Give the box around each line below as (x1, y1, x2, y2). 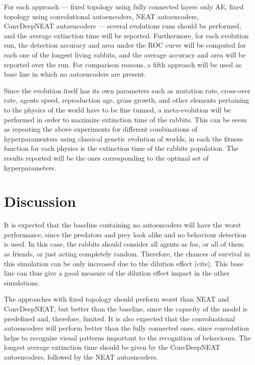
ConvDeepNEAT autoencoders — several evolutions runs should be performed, (4, 21, 241, 31)
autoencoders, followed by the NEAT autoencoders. (4, 351, 158, 362)
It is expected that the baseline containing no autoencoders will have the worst (4, 220, 241, 230)
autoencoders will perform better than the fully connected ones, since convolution (4, 323, 249, 333)
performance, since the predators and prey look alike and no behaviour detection (4, 229, 247, 239)
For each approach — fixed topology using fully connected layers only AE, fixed (4, 1, 244, 11)
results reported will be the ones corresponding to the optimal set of (4, 152, 209, 163)
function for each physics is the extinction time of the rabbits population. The (4, 143, 238, 153)
